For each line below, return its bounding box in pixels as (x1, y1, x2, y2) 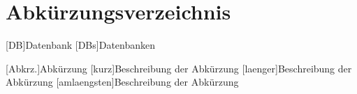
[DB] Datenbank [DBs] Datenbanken (6, 38, 156, 52)
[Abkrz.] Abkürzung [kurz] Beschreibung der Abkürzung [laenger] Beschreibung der (6, 61, 352, 75)
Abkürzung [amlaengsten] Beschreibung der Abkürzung (6, 75, 239, 89)
